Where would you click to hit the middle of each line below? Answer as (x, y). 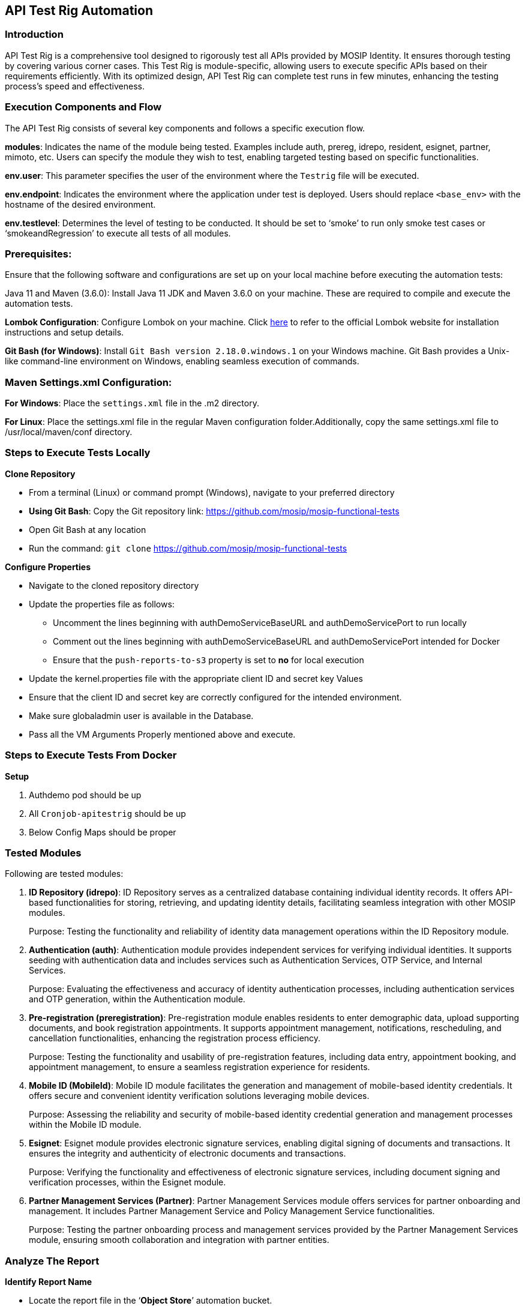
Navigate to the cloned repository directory (114, 585)
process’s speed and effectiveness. (75, 86)
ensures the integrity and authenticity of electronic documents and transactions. (187, 1154)
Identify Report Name (49, 1282)
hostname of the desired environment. (80, 204)
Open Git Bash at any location (88, 529)
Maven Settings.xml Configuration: (88, 382)
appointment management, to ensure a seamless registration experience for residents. (199, 1067)
